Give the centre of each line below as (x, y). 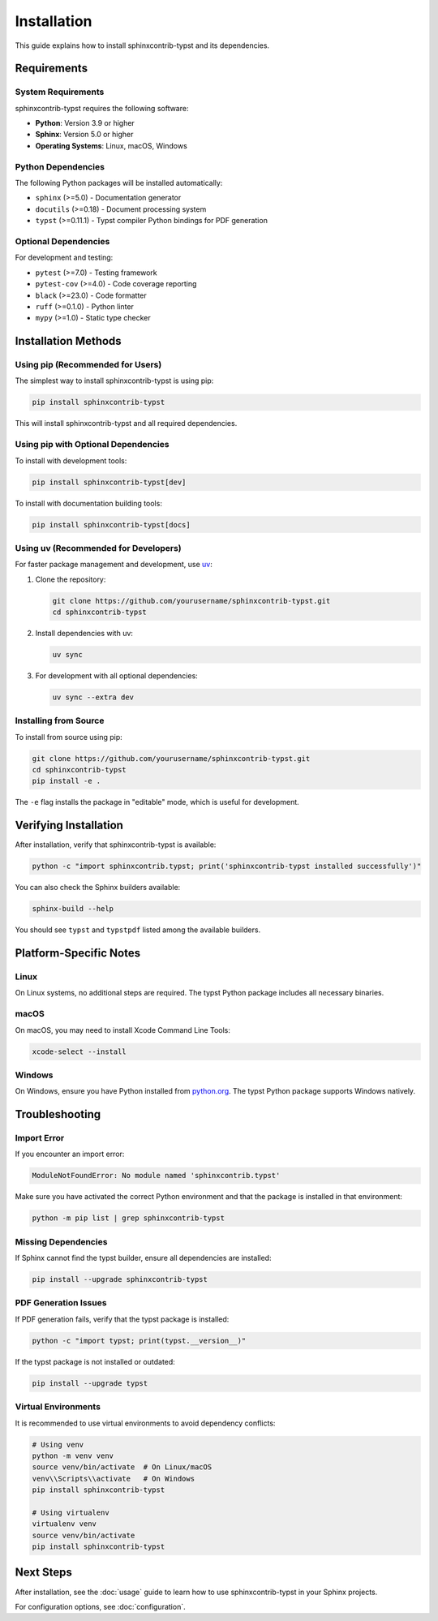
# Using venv (58, 1445)
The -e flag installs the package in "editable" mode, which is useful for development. (157, 802)
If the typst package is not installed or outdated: (95, 1361)
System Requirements (60, 92)
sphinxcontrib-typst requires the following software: (102, 108)
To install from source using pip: (69, 737)
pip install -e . (67, 781)
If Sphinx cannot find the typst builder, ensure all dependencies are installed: (143, 1258)
